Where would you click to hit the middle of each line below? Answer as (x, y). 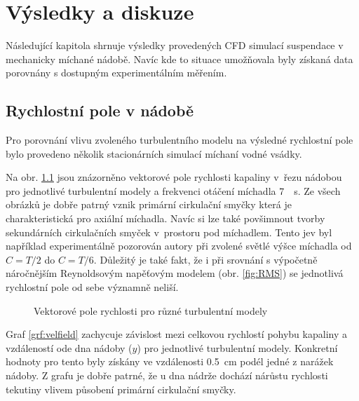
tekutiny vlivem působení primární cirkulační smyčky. (121, 389)
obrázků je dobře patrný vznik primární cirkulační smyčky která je (149, 204)
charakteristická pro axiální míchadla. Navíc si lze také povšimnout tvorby (165, 218)
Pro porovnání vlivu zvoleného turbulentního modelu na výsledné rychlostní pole (179, 140)
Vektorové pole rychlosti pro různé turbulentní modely (151, 310)
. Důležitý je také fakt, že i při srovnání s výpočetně (205, 259)
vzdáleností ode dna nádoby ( (69, 347)
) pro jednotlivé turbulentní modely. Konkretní (237, 347)
